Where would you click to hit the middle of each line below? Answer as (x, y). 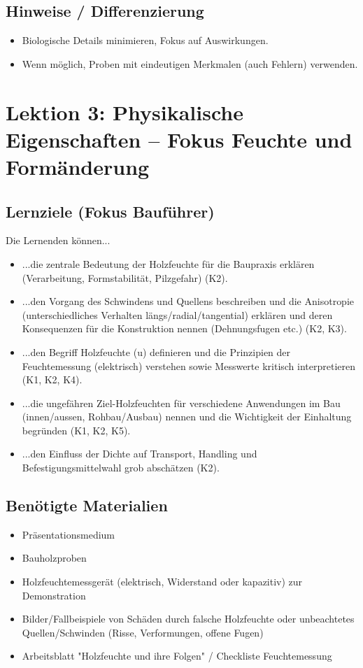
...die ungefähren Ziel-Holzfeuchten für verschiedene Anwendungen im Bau (181, 403)
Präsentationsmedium (69, 534)
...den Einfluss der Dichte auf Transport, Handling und (140, 454)
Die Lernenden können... (58, 240)
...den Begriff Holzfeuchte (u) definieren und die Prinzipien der (156, 351)
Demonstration (54, 595)
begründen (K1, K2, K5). (76, 430)
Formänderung (78, 166)
